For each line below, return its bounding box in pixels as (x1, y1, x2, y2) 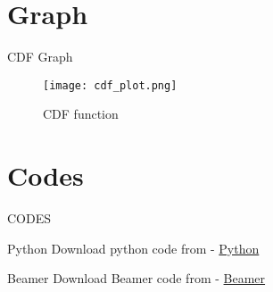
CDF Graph (7, 47, 73, 66)
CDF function (43, 104, 119, 123)
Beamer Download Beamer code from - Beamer (7, 269, 266, 288)
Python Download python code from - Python (7, 238, 260, 257)
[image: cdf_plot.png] (43, 79, 178, 92)
